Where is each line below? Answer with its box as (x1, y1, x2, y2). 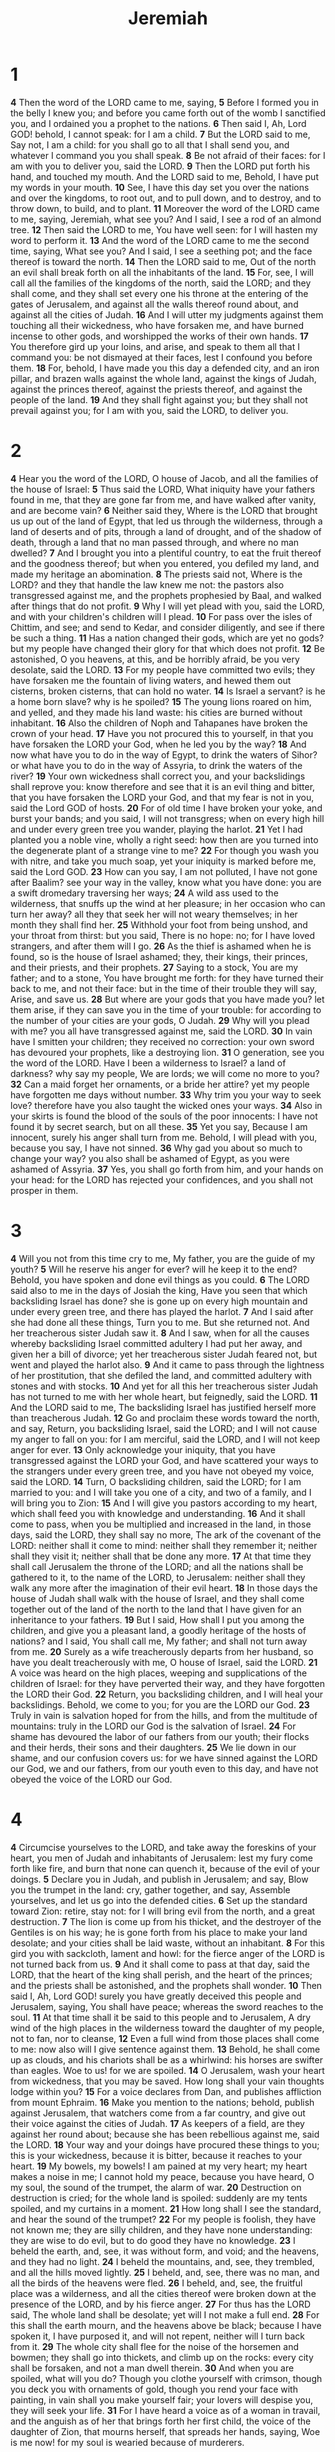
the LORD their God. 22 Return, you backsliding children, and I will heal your (10, 1688, 324, 1700)
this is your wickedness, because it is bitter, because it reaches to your (10, 2149, 303, 2161)
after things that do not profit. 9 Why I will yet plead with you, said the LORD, (10, 600, 325, 612)
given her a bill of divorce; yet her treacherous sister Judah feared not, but (10, 1348, 318, 1360)
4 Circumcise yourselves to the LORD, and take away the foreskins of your (10, 1841, 317, 1853)
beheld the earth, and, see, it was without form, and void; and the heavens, (10, 2245, 320, 2257)
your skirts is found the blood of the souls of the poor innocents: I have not (10, 1110, 318, 1122)
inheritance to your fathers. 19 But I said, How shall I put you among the (10, 1613, 305, 1626)
